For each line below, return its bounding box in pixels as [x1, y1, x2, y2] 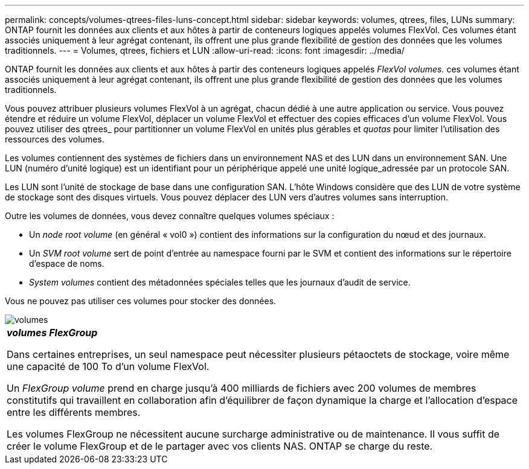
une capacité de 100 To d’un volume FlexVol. [7, 360, 210, 372]
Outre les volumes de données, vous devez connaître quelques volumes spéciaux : [5, 211, 335, 221]
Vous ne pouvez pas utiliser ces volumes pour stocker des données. [5, 296, 277, 306]
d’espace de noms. [29, 258, 104, 269]
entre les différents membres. [7, 406, 141, 418]
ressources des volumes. [5, 134, 104, 144]
